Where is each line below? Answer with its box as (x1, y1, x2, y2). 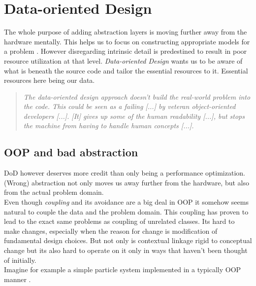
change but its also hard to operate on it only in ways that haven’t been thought (4, 245, 248, 255)
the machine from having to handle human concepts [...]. (23, 120, 194, 131)
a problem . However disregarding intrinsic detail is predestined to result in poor (4, 46, 247, 56)
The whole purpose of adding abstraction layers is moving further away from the (4, 27, 247, 37)
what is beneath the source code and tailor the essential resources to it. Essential (4, 65, 248, 75)
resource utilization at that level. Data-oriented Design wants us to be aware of (4, 55, 243, 66)
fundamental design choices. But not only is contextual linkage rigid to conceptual (4, 235, 252, 246)
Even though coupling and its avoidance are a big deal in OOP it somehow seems (4, 197, 249, 207)
